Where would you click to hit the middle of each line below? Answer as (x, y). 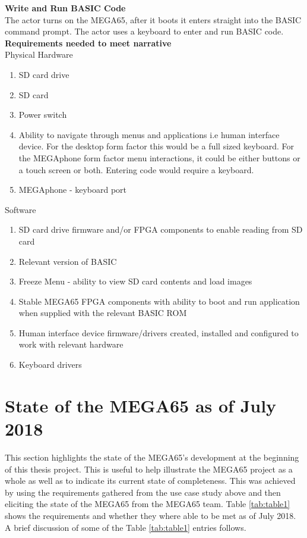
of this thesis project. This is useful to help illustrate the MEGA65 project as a (149, 469)
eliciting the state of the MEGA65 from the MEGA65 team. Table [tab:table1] (148, 504)
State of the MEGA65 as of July (141, 405)
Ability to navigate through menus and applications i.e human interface (149, 134)
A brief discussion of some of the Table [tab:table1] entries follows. (126, 527)
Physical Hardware (39, 54)
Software (20, 209)
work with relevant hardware (71, 344)
